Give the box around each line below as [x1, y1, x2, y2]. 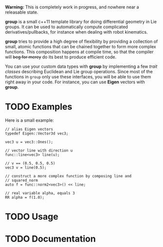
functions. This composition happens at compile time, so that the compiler [5, 49, 154, 55]
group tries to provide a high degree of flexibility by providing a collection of [5, 38, 158, 44]
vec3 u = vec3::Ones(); [5, 139, 54, 144]
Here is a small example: [5, 117, 54, 123]
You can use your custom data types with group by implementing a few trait [5, 63, 158, 69]
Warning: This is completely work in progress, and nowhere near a [5, 4, 140, 10]
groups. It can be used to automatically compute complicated [5, 24, 128, 30]
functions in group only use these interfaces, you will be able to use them [5, 74, 151, 79]
